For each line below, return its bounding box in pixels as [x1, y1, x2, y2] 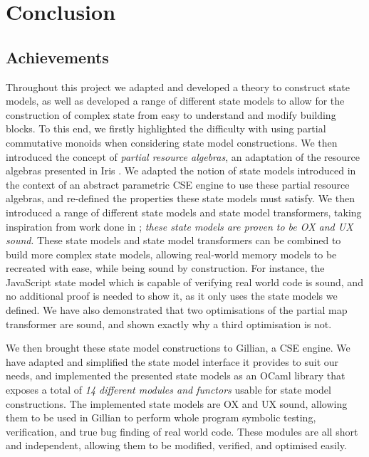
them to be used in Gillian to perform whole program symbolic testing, [6, 410, 316, 425]
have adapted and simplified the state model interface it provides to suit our [6, 354, 339, 369]
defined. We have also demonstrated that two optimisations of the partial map [6, 303, 348, 317]
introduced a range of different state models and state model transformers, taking [6, 204, 362, 219]
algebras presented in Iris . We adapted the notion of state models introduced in [6, 163, 356, 178]
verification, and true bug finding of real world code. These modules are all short [6, 424, 358, 438]
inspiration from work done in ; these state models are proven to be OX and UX [6, 219, 353, 233]
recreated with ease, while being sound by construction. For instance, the [6, 261, 325, 275]
